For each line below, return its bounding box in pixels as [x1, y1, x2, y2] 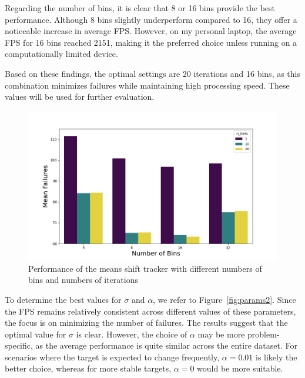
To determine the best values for [5, 293, 122, 305]
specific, [5, 339, 33, 352]
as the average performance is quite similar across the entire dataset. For [35, 339, 297, 352]
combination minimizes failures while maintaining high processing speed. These [5, 79, 290, 91]
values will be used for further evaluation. [5, 90, 155, 103]
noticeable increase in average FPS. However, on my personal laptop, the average [5, 25, 297, 37]
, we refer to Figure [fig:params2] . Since [153, 293, 296, 305]
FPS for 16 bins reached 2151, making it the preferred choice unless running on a [5, 36, 297, 48]
